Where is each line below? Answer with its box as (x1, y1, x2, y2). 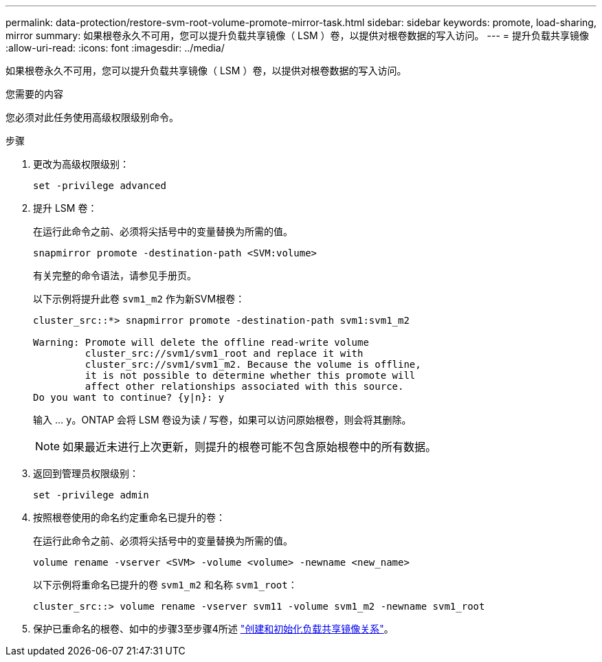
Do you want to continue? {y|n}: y (33, 392, 225, 403)
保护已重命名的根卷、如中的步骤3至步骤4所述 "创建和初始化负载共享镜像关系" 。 (33, 623, 394, 635)
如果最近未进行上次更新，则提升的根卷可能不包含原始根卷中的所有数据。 (63, 440, 437, 454)
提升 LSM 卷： (33, 202, 98, 214)
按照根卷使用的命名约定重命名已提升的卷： (33, 511, 225, 523)
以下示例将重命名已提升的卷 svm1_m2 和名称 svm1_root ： (33, 579, 298, 591)
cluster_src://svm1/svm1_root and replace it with (85, 348, 364, 359)
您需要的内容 (5, 88, 63, 100)
